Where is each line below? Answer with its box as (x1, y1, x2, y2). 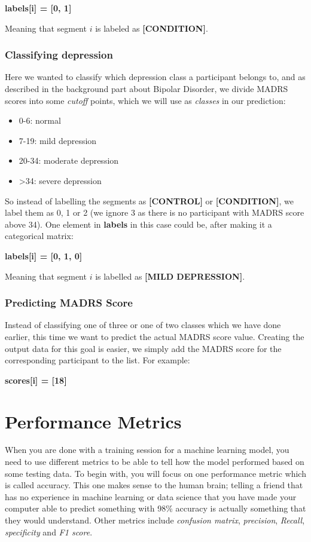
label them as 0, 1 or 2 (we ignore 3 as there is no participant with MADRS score (5, 206, 304, 219)
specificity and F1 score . (5, 525, 93, 538)
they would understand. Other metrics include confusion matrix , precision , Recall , (5, 514, 305, 526)
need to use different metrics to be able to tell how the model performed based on (5, 455, 304, 468)
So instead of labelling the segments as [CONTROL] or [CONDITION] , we (5, 194, 294, 207)
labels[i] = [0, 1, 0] (5, 249, 83, 262)
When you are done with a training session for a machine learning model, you (5, 443, 289, 456)
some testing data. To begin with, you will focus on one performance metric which (5, 467, 306, 479)
